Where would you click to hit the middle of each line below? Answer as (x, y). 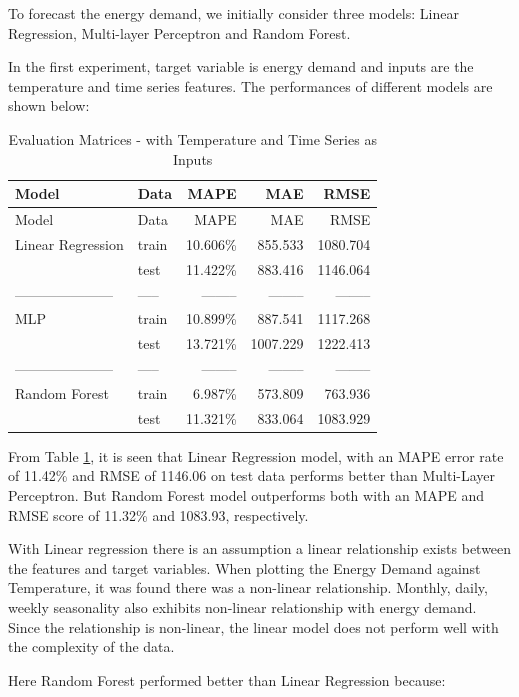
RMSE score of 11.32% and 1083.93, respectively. (158, 514)
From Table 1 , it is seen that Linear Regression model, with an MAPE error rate (256, 455)
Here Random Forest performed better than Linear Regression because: (227, 679)
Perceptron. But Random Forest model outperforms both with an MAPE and (246, 495)
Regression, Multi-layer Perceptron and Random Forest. (179, 32)
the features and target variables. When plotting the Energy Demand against (244, 567)
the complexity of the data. (91, 646)
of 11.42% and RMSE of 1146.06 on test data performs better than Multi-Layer (252, 475)
